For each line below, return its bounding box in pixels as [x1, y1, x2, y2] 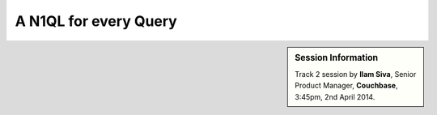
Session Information [295, 52, 379, 63]
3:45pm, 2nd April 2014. [295, 92, 375, 101]
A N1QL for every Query [15, 12, 177, 30]
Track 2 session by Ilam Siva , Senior [295, 69, 417, 79]
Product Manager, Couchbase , [295, 81, 398, 91]
